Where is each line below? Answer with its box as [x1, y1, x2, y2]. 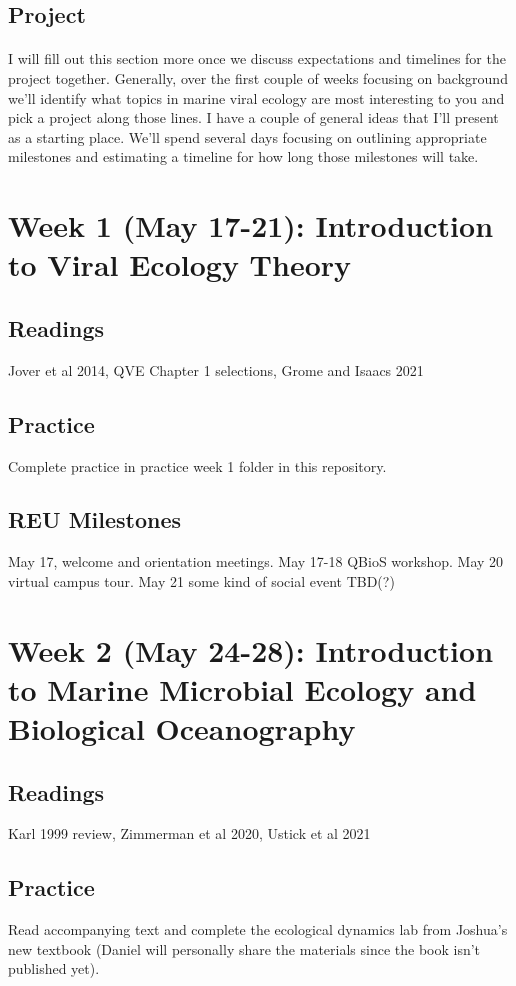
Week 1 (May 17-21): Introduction [8, 205, 494, 246]
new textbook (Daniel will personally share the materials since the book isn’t [8, 938, 481, 959]
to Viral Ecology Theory [8, 244, 352, 285]
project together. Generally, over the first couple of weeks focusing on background [8, 67, 508, 88]
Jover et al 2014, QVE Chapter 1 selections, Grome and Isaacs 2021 [8, 359, 424, 380]
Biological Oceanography [8, 708, 356, 749]
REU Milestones [8, 504, 182, 535]
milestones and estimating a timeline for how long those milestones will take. [8, 146, 479, 167]
